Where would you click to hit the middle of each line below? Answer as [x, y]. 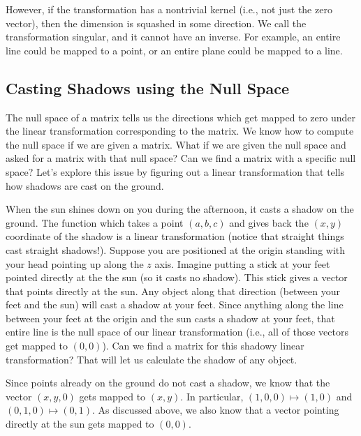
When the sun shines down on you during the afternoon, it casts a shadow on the [180, 209]
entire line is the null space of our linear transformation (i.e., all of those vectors [177, 332]
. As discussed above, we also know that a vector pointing [216, 410]
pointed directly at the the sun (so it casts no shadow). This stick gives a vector [177, 277]
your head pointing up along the [75, 263]
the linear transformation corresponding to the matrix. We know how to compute [180, 131]
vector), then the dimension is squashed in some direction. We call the [156, 23]
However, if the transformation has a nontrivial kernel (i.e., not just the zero [169, 9]
